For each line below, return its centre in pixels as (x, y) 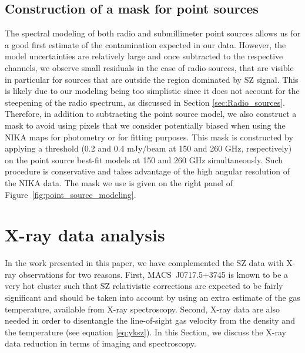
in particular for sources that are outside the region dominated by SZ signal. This (152, 79)
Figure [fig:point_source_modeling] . (71, 194)
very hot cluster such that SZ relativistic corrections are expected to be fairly (144, 286)
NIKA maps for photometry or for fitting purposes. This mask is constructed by (149, 137)
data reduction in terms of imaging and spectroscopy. (100, 343)
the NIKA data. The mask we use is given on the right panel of (119, 182)
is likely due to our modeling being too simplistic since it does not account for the (152, 91)
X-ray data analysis (85, 235)
